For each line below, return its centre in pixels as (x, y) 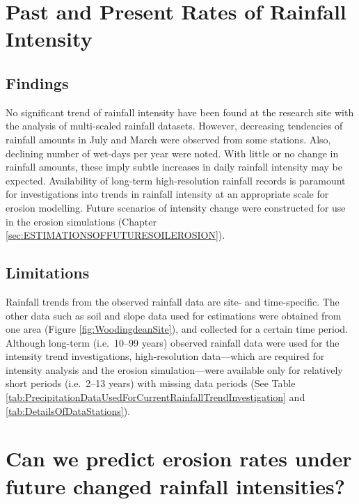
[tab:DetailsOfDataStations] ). (68, 410)
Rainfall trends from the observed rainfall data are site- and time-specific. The (173, 301)
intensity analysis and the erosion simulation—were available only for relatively (174, 369)
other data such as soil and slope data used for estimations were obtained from (174, 315)
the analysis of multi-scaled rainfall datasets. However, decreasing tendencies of (174, 126)
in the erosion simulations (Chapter (81, 221)
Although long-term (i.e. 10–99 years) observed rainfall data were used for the (173, 342)
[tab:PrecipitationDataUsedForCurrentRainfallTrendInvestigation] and (155, 397)
